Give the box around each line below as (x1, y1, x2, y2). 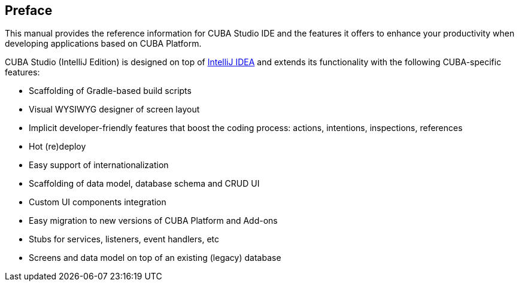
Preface (5, 3, 53, 18)
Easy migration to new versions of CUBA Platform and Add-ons (29, 215, 278, 226)
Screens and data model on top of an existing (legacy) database (29, 252, 281, 263)
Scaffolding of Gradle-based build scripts (29, 86, 192, 96)
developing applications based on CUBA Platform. (5, 38, 202, 49)
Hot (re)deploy (29, 141, 86, 152)
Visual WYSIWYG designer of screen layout (29, 104, 200, 115)
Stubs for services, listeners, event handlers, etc (29, 234, 219, 245)
